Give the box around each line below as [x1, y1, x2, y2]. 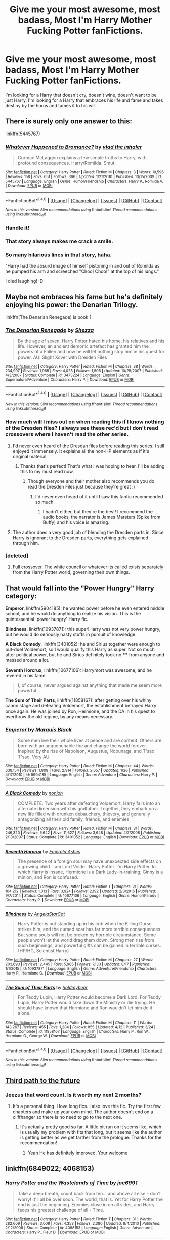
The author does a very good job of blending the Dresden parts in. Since [12, 529, 164, 535]
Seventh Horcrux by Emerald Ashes [5, 848, 81, 854]
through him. [12, 540, 39, 546]
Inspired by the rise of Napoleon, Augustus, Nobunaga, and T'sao [17, 748, 155, 754]
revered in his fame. [5, 672, 47, 678]
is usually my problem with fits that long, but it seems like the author [20, 1129, 162, 1135]
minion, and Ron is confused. [17, 874, 78, 880]
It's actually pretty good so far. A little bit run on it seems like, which [20, 1124, 162, 1130]
